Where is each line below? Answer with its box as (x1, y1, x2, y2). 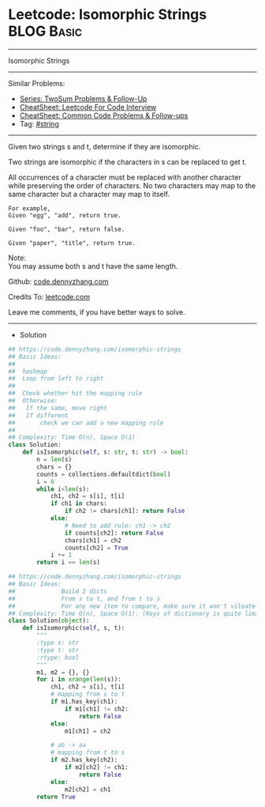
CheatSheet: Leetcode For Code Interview (19, 102, 157, 111)
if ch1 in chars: (50, 500, 108, 507)
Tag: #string (19, 119, 59, 128)
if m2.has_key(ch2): (50, 756, 118, 764)
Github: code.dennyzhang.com (8, 277, 109, 286)
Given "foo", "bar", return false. (8, 225, 125, 233)
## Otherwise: (8, 397, 58, 405)
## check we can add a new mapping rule (8, 419, 164, 427)
